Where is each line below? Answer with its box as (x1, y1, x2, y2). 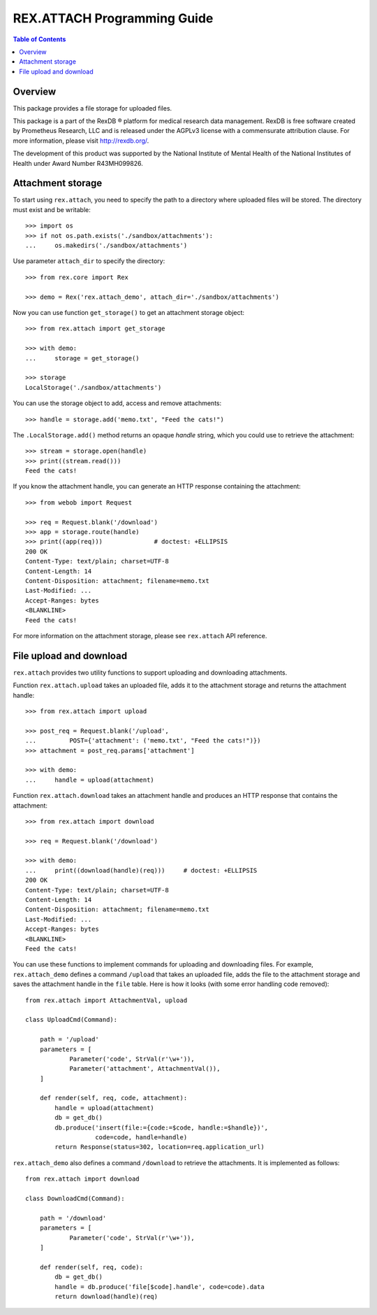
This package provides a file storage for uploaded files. (13, 104, 172, 112)
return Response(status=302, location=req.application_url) (54, 1143, 265, 1151)
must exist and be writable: (13, 205, 91, 213)
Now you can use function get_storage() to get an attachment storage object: (13, 309, 244, 316)
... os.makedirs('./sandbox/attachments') (25, 241, 188, 250)
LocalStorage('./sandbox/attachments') (25, 384, 162, 391)
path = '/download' (39, 1214, 107, 1222)
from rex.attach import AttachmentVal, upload (25, 996, 188, 1004)
